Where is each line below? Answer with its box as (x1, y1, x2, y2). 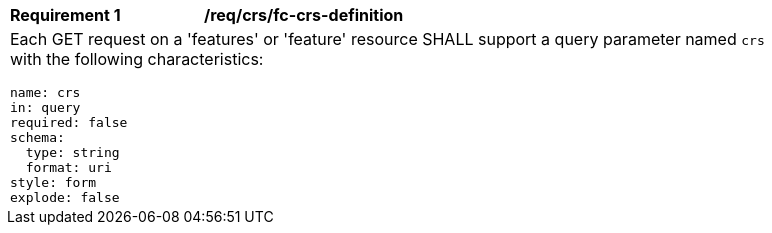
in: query (10, 100, 81, 115)
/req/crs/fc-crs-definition (204, 5, 404, 25)
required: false (10, 115, 128, 130)
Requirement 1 (10, 5, 121, 25)
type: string (25, 145, 120, 160)
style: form (10, 175, 97, 190)
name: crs (10, 85, 81, 100)
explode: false (10, 190, 120, 205)
